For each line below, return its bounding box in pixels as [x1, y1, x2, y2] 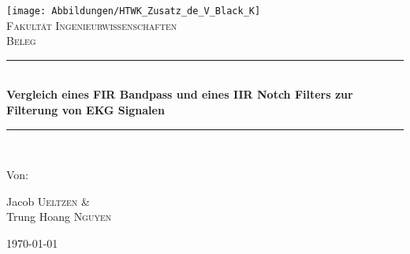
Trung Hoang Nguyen [6, 208, 112, 225]
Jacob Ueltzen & [6, 192, 90, 209]
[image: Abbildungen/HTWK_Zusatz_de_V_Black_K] [6, 6, 261, 17]
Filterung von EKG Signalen [6, 102, 165, 118]
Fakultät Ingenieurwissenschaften [6, 17, 177, 33]
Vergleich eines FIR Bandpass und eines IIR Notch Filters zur [6, 86, 353, 103]
